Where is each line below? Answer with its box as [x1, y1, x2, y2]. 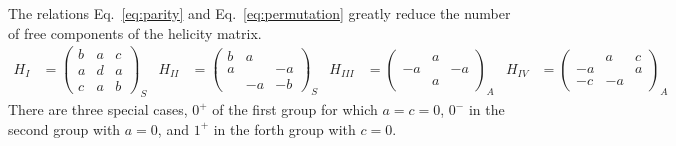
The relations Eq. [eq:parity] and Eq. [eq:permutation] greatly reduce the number [8, 3, 511, 23]
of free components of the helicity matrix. [8, 22, 262, 43]
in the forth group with [213, 118, 356, 139]
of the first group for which [212, 99, 378, 120]
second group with [8, 118, 121, 139]
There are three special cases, [8, 99, 188, 120]
